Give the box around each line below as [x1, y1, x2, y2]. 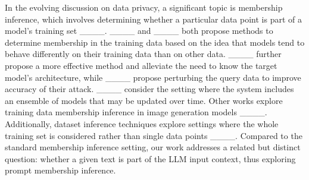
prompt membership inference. [5, 164, 116, 176]
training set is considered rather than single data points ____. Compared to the [5, 129, 302, 141]
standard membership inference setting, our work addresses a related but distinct [5, 141, 301, 153]
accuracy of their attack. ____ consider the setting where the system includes [5, 83, 294, 95]
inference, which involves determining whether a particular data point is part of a [5, 12, 302, 25]
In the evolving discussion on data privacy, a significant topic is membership [5, 1, 283, 13]
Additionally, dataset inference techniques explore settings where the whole [5, 117, 279, 130]
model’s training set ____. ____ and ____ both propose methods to [5, 24, 273, 37]
